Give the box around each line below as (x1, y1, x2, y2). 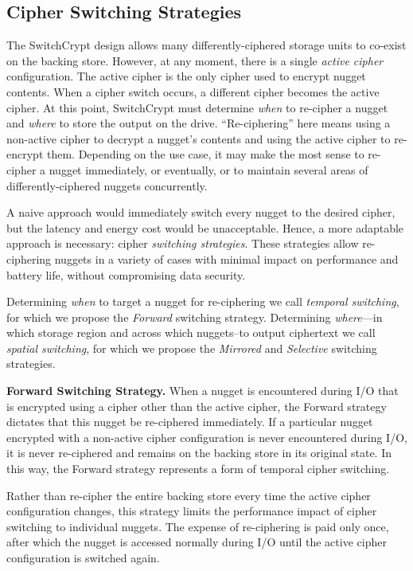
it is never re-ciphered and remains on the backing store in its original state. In (6, 444, 392, 461)
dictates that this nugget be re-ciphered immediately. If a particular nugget (6, 413, 373, 430)
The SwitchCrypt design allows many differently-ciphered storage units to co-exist (6, 37, 407, 53)
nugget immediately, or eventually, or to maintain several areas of (49, 161, 368, 178)
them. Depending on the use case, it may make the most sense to (46, 146, 364, 162)
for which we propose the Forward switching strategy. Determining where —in (6, 308, 383, 325)
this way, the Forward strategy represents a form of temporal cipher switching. (6, 460, 390, 477)
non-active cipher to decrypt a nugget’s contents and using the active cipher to (6, 130, 391, 147)
